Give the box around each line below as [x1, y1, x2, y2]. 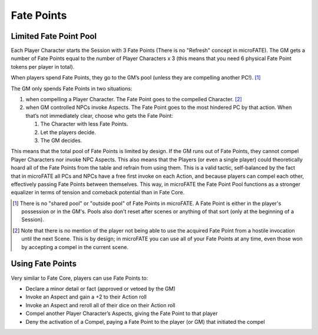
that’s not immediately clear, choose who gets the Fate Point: [25, 112, 174, 119]
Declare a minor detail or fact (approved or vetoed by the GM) [25, 285, 176, 292]
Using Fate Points [11, 259, 77, 269]
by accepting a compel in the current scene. [21, 243, 129, 250]
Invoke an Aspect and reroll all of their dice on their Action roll [25, 301, 176, 309]
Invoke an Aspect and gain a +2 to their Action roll [25, 293, 147, 300]
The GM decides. [40, 137, 82, 144]
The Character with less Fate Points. [40, 121, 128, 128]
